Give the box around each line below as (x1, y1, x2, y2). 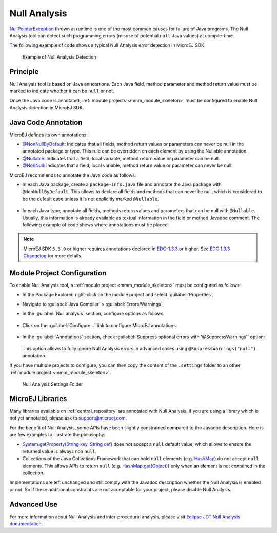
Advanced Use (9, 500, 58, 508)
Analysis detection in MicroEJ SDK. (9, 104, 84, 110)
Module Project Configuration (9, 269, 107, 277)
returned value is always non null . (22, 448, 97, 454)
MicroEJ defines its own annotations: (9, 131, 88, 138)
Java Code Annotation (9, 118, 83, 127)
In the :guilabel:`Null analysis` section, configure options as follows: (22, 311, 165, 317)
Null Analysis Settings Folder (22, 380, 83, 387)
